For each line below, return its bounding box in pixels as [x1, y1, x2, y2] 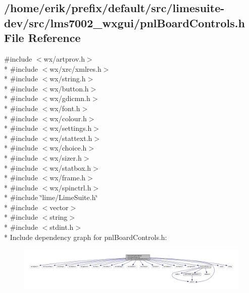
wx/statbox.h [49, 162, 91, 173]
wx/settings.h [49, 123, 92, 133]
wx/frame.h [49, 172, 86, 183]
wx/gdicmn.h [49, 93, 90, 104]
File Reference [4, 30, 81, 45]
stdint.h [49, 222, 74, 232]
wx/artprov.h [43, 53, 85, 64]
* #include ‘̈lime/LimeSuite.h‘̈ [4, 192, 98, 203]
